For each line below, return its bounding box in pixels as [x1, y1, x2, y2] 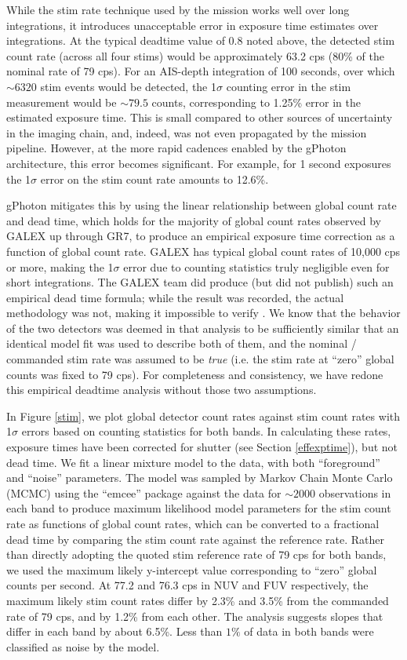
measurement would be [6, 93, 117, 110]
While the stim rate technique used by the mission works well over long [6, 2, 350, 17]
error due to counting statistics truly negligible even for [123, 258, 390, 275]
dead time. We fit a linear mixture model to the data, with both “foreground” [6, 454, 380, 470]
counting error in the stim [226, 78, 351, 94]
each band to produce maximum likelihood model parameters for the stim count [6, 500, 391, 516]
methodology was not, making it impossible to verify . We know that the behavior [6, 304, 401, 321]
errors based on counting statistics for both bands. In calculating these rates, [21, 423, 391, 439]
